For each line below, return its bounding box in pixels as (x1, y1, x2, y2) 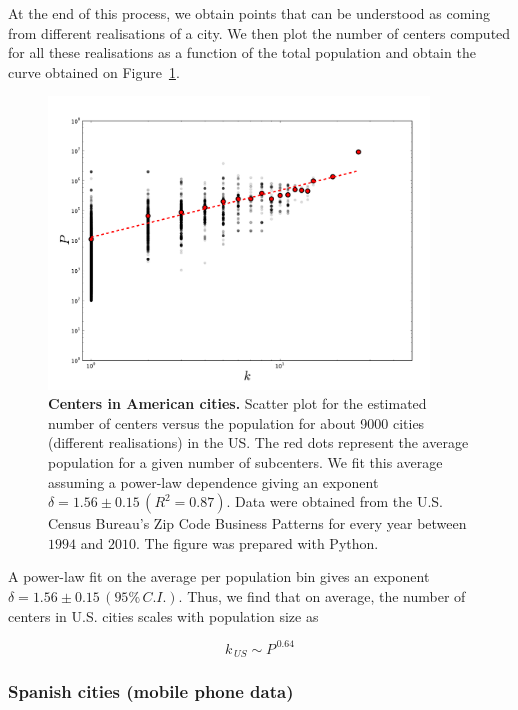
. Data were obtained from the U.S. (226, 491, 443, 512)
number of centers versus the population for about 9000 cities (48, 412, 425, 433)
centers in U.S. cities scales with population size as (8, 605, 319, 626)
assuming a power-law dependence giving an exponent (48, 471, 379, 492)
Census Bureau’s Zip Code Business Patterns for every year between (48, 513, 467, 534)
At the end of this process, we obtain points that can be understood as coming (8, 3, 490, 23)
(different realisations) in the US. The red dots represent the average (48, 432, 469, 453)
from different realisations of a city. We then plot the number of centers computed (8, 22, 511, 43)
